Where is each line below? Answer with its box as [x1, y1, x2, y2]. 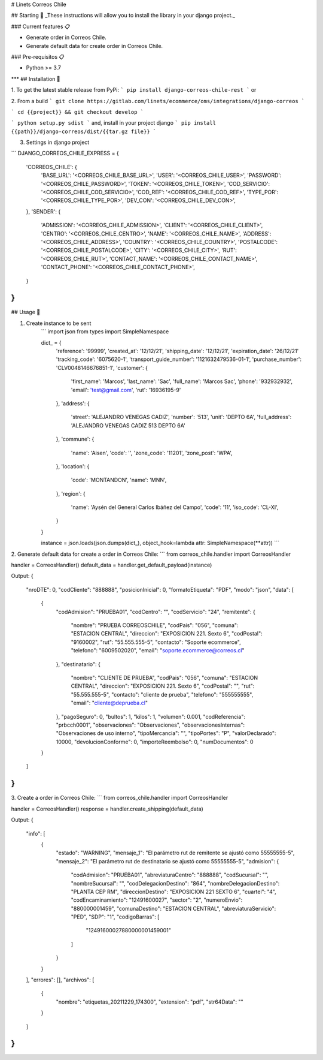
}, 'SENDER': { [26, 207, 61, 215]
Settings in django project [26, 138, 90, 146]
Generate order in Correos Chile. [26, 34, 107, 41]
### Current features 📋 [11, 23, 71, 30]
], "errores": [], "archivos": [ [26, 976, 95, 983]
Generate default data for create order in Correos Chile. [26, 42, 163, 49]
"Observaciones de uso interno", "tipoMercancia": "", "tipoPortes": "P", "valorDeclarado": [56, 730, 276, 737]
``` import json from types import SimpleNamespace [41, 328, 169, 335]
